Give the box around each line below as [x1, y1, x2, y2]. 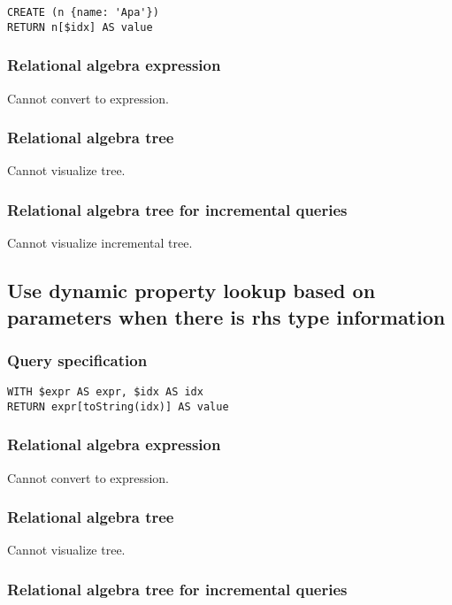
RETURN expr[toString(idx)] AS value [7, 400, 229, 413]
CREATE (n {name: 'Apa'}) [7, 6, 159, 19]
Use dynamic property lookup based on [7, 277, 376, 304]
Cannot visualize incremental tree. [7, 234, 193, 252]
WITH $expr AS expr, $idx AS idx [7, 386, 203, 399]
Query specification [7, 348, 148, 371]
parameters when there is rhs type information [7, 302, 446, 330]
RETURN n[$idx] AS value [7, 20, 153, 34]
